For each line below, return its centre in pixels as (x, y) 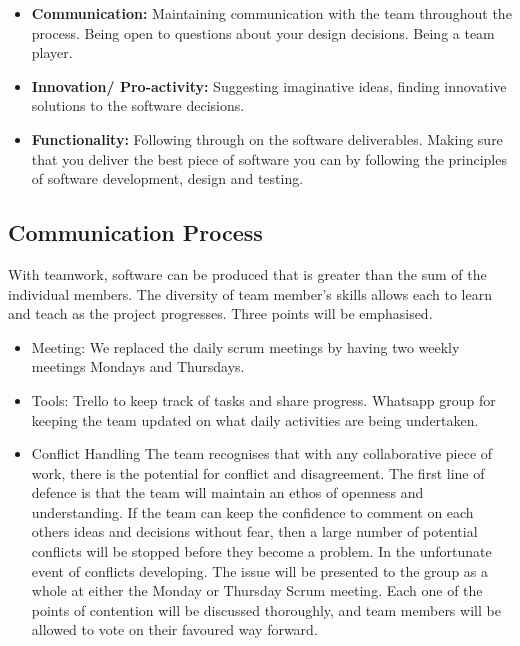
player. (52, 52)
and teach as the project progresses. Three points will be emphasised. (220, 313)
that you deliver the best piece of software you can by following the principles (269, 158)
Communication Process (135, 232)
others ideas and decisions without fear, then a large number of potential (254, 531)
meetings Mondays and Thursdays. (138, 366)
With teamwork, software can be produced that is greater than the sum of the (247, 273)
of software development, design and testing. (167, 178)
